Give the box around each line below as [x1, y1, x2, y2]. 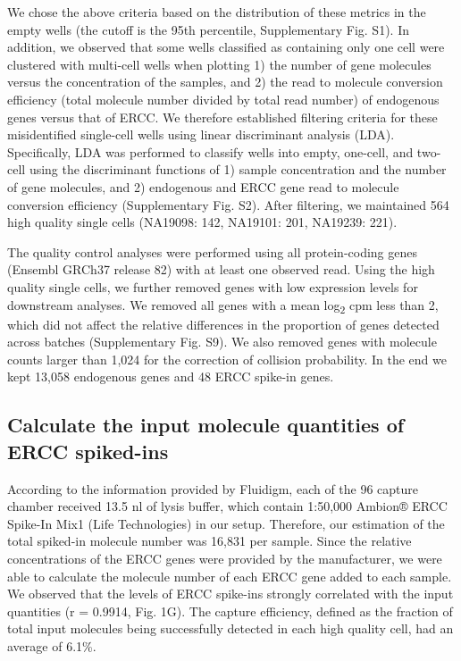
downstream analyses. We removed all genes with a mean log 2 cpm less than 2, [7, 295, 439, 316]
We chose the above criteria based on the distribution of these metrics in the [7, 3, 426, 21]
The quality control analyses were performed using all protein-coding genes [7, 242, 418, 261]
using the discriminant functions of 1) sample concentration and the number [29, 160, 447, 179]
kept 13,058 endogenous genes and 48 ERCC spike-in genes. [7, 367, 334, 386]
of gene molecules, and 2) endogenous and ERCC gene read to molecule [7, 177, 399, 196]
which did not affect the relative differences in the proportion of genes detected [7, 314, 440, 333]
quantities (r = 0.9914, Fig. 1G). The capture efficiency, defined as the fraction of [7, 601, 453, 620]
